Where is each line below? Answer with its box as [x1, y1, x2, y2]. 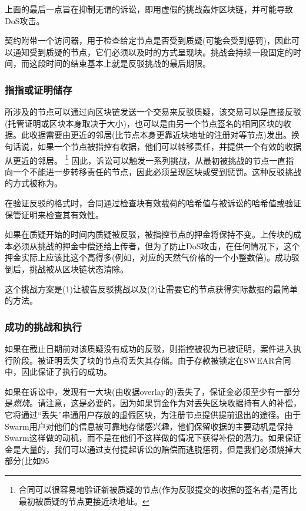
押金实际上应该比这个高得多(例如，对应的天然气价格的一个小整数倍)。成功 [5, 251, 291, 263]
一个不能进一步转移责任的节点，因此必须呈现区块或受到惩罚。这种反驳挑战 [12, 165, 301, 177]
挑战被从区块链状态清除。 [29, 262, 128, 275]
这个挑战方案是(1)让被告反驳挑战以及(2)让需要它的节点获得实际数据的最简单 [5, 282, 298, 295]
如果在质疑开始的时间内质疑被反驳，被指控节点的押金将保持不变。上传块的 [5, 228, 293, 240]
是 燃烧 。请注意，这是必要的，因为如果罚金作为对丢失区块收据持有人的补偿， [5, 397, 301, 409]
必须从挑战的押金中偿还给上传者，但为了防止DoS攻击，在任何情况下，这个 [12, 239, 300, 252]
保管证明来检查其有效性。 [5, 208, 104, 220]
